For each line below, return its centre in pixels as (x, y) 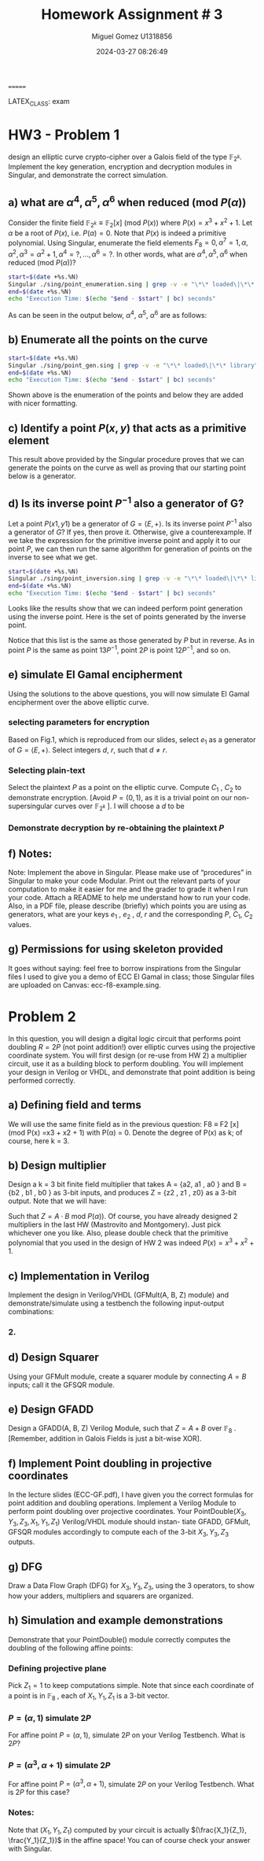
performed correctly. (42, 1080)
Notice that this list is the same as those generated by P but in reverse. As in (132, 641)
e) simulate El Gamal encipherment (95, 675)
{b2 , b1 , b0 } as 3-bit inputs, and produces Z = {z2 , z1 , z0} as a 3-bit (123, 1193)
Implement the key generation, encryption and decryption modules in (120, 167)
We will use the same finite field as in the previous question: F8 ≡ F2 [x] (124, 1124)
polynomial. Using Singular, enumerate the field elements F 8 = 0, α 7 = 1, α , (128, 243)
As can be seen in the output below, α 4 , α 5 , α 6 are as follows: (108, 314)
